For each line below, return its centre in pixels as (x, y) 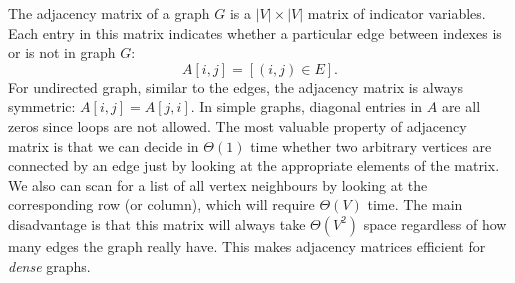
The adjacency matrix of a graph (109, 13)
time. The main (415, 204)
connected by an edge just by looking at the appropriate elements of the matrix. (254, 165)
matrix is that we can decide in (103, 145)
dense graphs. (49, 265)
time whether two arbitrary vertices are (371, 145)
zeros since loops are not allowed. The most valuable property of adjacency (237, 125)
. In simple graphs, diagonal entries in (306, 106)
